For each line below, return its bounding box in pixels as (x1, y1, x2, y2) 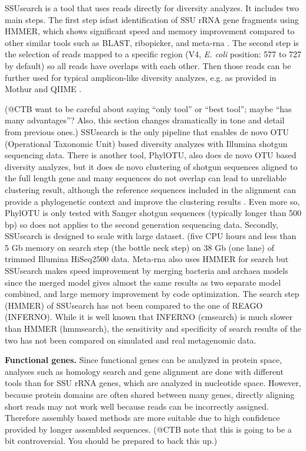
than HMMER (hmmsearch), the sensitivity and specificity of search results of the (5, 322, 302, 335)
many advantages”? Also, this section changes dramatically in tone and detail (5, 114, 285, 126)
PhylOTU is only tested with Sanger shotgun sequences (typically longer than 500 (5, 207, 302, 219)
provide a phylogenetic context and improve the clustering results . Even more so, (5, 195, 300, 207)
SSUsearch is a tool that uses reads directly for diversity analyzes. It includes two (5, 2, 299, 14)
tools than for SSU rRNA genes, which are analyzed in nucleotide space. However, (5, 377, 301, 389)
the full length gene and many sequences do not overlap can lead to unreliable (5, 172, 287, 184)
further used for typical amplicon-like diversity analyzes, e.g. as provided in (5, 71, 277, 83)
